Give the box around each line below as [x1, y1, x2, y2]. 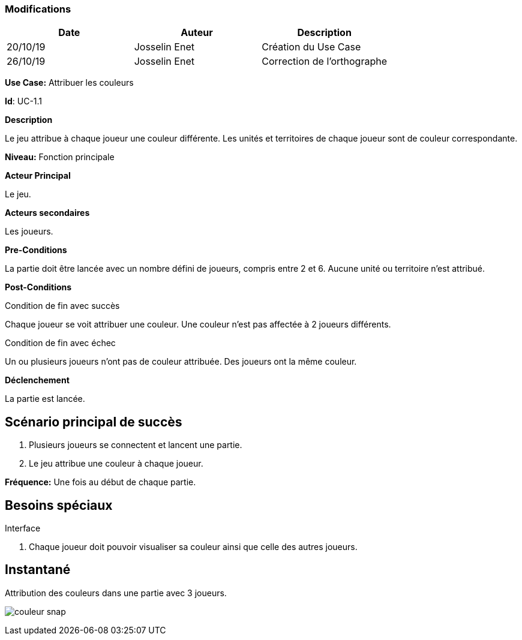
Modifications [5, 3, 71, 15]
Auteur [181, 26, 213, 39]
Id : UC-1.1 [5, 96, 43, 107]
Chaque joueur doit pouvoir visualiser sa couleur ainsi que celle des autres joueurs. [29, 542, 358, 552]
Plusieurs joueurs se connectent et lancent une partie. [29, 440, 242, 450]
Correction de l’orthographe [262, 55, 387, 68]
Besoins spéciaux [5, 497, 113, 513]
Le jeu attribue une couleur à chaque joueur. [29, 458, 203, 469]
